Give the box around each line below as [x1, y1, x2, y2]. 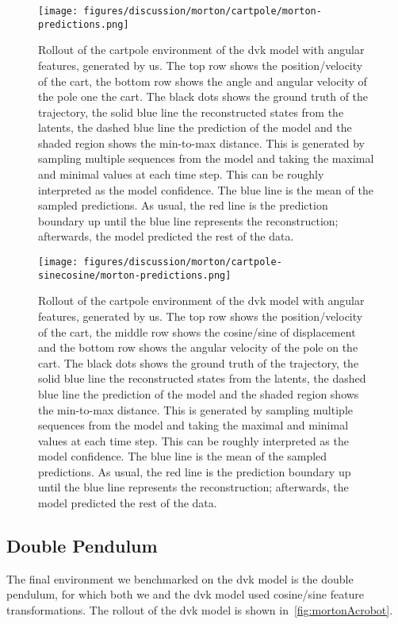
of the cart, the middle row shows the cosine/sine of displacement [38, 323, 356, 340]
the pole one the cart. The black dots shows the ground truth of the [38, 88, 369, 105]
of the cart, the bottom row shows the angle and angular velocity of [38, 72, 367, 89]
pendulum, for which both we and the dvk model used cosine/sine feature [6, 586, 365, 603]
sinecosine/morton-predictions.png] [38, 269, 232, 281]
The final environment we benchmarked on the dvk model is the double [6, 570, 354, 587]
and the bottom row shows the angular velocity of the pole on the [38, 339, 358, 356]
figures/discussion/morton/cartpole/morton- [83, 6, 322, 17]
